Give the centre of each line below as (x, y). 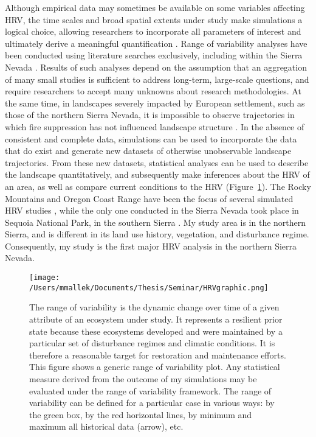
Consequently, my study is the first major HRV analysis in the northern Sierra (151, 246)
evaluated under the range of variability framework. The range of (150, 390)
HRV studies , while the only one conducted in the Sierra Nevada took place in (152, 210)
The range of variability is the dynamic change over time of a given (154, 307)
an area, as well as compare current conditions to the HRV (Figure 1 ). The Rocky (158, 186)
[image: (45, 278)
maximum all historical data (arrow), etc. (106, 426)
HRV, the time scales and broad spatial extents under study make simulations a (154, 19)
